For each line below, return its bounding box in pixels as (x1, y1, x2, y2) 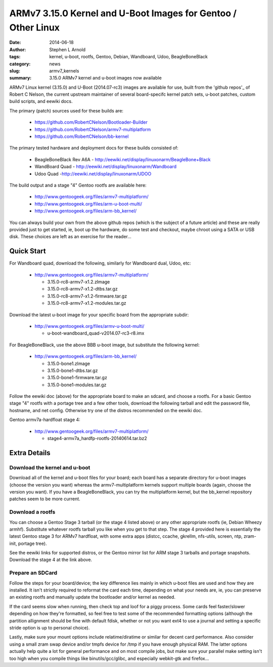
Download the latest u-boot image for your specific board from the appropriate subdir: (9, 312, 189, 318)
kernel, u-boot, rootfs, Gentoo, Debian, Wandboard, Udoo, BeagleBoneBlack (49, 54, 208, 60)
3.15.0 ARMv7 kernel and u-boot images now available (49, 75, 162, 81)
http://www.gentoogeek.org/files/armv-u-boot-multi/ (34, 323, 145, 329)
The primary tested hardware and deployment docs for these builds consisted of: (9, 145, 179, 151)
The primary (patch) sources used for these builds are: (9, 107, 124, 114)
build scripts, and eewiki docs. (9, 98, 73, 104)
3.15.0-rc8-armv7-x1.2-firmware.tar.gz (47, 293, 127, 299)
